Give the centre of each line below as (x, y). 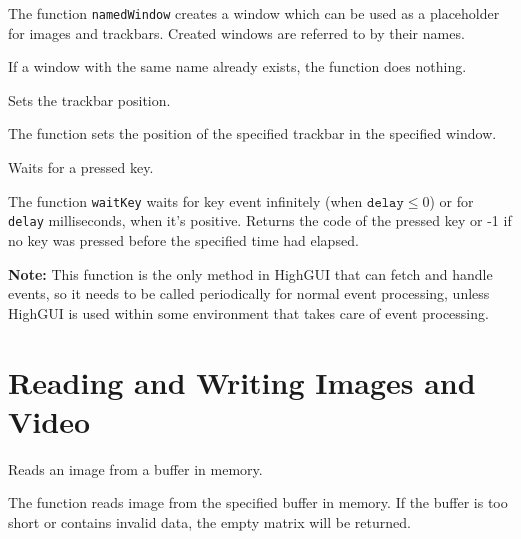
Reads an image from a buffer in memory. (135, 468)
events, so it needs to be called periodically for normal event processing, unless (249, 293)
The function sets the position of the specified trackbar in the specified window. (252, 133)
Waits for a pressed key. (81, 167)
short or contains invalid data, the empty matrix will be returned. (209, 521)
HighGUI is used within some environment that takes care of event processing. (248, 312)
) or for (451, 200)
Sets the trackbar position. (89, 99)
